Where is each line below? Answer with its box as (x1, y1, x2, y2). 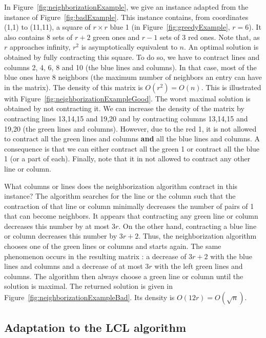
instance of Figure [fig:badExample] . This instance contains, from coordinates (4, 11, 249, 22)
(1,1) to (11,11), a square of (4, 22, 91, 32)
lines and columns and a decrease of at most (4, 261, 143, 271)
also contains (4, 31, 45, 42)
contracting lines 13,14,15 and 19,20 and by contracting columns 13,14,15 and (4, 113, 248, 123)
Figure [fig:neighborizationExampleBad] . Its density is (4, 292, 175, 303)
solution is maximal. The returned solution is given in (4, 281, 173, 291)
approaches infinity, (9, 41, 71, 52)
